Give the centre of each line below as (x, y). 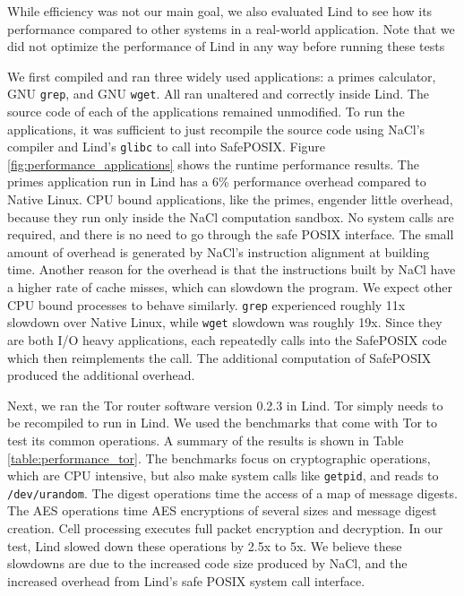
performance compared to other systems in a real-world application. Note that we (231, 28)
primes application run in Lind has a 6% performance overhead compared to (217, 181)
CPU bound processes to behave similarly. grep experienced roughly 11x (206, 304)
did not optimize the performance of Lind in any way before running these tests (226, 46)
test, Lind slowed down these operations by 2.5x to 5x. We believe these (205, 545)
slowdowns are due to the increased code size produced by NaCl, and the (207, 563)
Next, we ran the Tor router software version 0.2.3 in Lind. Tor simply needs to (225, 405)
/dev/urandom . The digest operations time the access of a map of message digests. (232, 492)
